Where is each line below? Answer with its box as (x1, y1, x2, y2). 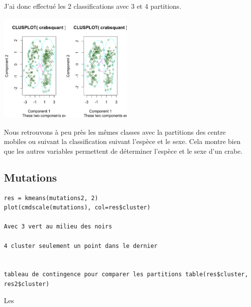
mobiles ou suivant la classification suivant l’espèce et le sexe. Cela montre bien (4, 136, 241, 146)
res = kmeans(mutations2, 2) (4, 194, 98, 202)
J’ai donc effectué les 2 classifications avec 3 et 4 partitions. (4, 1, 181, 11)
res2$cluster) (4, 280, 50, 287)
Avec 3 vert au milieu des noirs (4, 223, 112, 230)
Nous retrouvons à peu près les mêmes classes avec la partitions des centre (4, 126, 226, 137)
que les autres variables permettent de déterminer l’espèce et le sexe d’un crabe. (4, 145, 243, 156)
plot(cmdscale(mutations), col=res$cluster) (4, 204, 151, 211)
